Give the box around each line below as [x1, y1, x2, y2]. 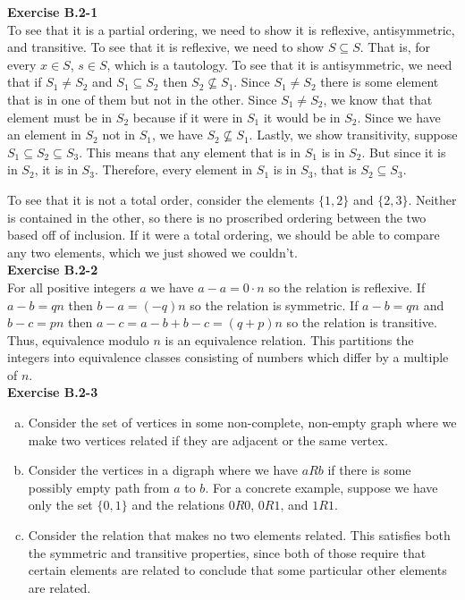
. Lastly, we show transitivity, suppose [249, 125, 458, 144]
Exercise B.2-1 [7, 3, 98, 21]
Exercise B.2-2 [7, 260, 98, 279]
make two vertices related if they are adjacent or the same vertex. [28, 430, 388, 449]
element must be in [7, 107, 113, 126]
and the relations [131, 495, 224, 514]
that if [7, 72, 42, 91]
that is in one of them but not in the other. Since [7, 89, 277, 108]
